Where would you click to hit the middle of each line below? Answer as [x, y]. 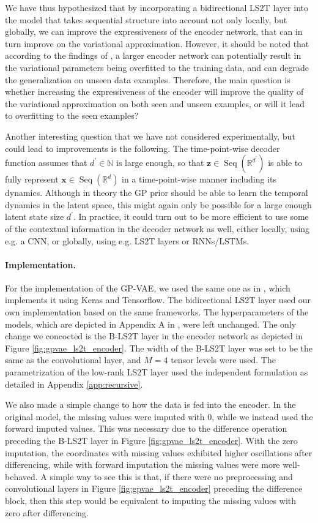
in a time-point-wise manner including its [199, 179]
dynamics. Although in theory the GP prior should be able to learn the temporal [157, 193]
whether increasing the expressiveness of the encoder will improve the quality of [154, 92]
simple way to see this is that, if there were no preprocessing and [171, 476]
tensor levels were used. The [223, 360]
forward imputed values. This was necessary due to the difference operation [146, 428]
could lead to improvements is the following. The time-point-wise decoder [142, 148]
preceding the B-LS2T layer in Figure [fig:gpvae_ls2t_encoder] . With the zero [151, 441]
